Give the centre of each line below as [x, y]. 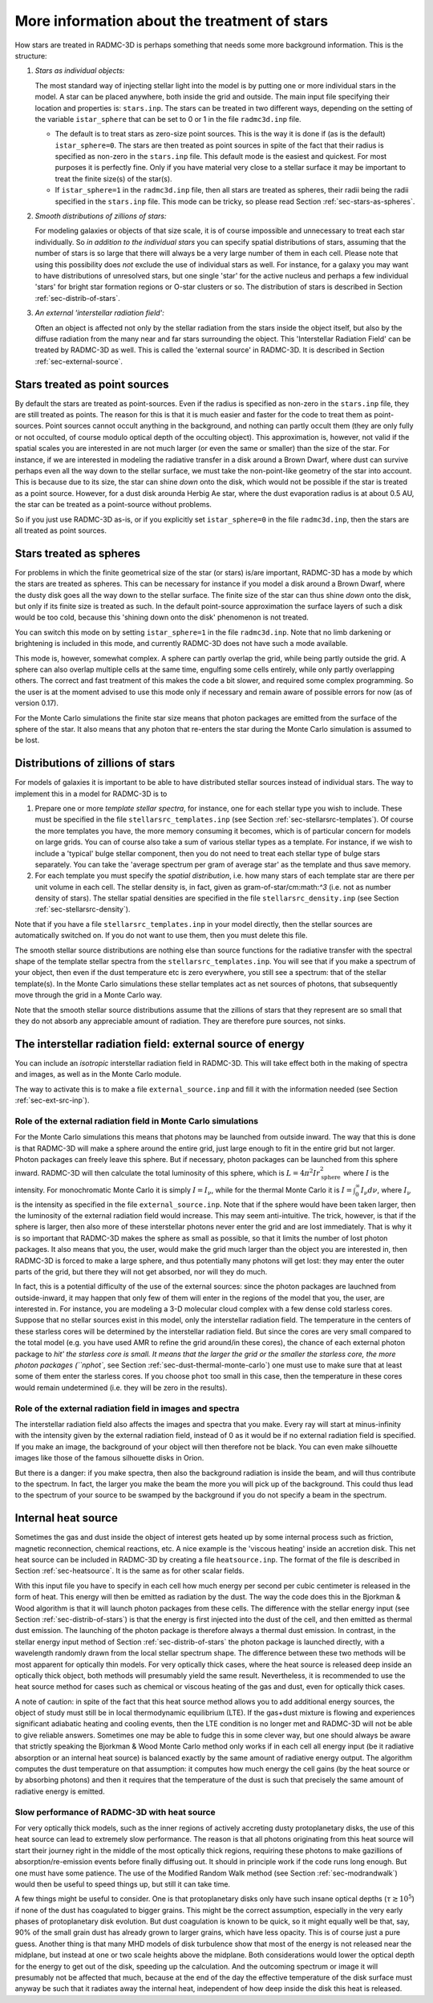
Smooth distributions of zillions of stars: [101, 216]
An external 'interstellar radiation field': [99, 313]
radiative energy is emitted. [60, 1791]
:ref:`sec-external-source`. [79, 361]
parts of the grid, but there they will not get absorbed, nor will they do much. [141, 1271]
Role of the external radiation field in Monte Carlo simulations [137, 1121]
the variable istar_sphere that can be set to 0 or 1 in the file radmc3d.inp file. [168, 119]
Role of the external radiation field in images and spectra [127, 1408]
